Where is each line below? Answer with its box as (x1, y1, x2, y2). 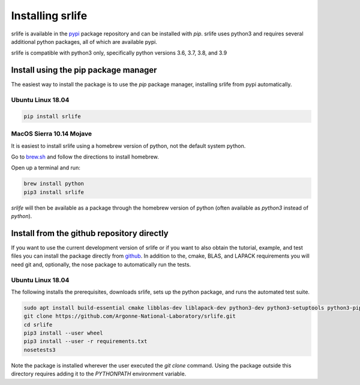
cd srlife (23, 321, 53, 328)
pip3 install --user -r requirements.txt (23, 338, 148, 345)
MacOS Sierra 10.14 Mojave (11, 130, 92, 138)
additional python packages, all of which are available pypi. (11, 38, 157, 45)
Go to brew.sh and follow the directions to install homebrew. (11, 153, 159, 160)
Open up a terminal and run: (11, 164, 80, 171)
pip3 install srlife (23, 189, 84, 195)
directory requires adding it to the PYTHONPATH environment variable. (11, 370, 187, 378)
